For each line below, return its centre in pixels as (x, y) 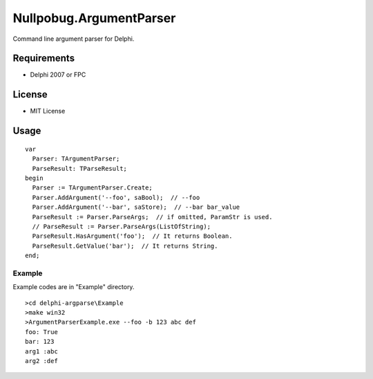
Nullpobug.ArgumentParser (94, 18)
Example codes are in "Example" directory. (74, 287)
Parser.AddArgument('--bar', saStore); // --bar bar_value (136, 207)
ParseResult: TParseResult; (80, 168)
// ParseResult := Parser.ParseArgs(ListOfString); (121, 226)
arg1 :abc (41, 351)
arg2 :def (41, 361)
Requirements (44, 58)
